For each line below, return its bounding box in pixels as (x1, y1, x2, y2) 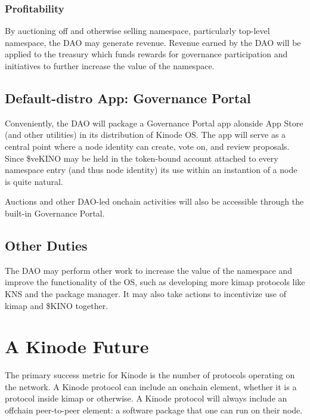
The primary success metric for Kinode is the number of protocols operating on (5, 369, 295, 381)
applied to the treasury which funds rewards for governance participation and (5, 48, 288, 60)
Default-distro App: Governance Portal (5, 88, 251, 107)
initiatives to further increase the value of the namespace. (5, 60, 215, 72)
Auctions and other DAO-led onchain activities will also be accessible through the (5, 195, 304, 208)
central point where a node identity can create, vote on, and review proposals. (5, 140, 290, 152)
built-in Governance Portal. (5, 206, 105, 219)
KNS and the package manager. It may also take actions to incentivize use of (5, 287, 286, 299)
